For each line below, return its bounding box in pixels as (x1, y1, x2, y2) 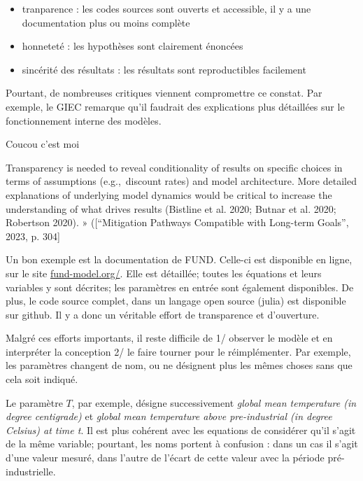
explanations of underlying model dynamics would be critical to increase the (6, 187, 332, 202)
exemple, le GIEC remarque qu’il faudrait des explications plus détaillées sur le (6, 99, 345, 113)
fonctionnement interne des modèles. (6, 113, 162, 127)
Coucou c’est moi (6, 137, 80, 151)
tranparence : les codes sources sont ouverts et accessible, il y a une (22, 1, 311, 15)
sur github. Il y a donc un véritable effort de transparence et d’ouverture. (6, 307, 320, 321)
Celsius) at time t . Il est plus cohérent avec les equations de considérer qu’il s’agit (6, 422, 356, 437)
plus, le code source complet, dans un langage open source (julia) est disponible (6, 293, 346, 308)
